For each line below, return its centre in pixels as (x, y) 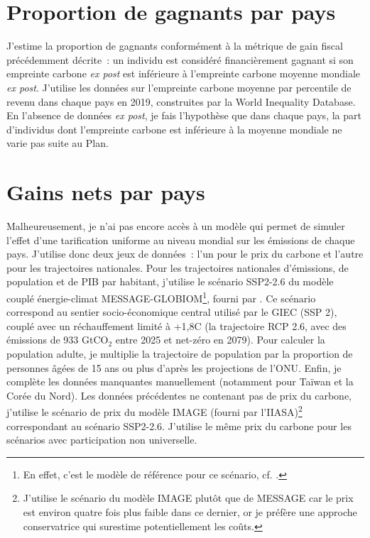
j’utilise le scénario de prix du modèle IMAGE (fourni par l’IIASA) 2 (154, 411)
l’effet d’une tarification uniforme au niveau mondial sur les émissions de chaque (181, 240)
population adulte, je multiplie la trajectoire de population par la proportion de (180, 353)
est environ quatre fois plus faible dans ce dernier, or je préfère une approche (190, 512)
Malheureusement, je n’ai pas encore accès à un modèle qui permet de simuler (176, 226)
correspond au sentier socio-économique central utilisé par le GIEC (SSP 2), (172, 312)
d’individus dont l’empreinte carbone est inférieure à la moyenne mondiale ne (174, 129)
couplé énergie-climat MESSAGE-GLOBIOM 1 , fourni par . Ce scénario (161, 297)
